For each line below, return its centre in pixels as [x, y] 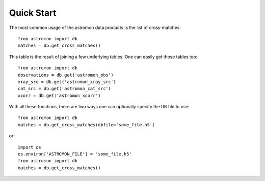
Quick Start [33, 13]
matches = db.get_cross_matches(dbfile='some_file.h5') [86, 125]
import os [29, 147]
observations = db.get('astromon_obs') [66, 75]
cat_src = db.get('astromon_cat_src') [65, 89]
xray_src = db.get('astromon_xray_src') [67, 82]
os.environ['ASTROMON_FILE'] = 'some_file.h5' [75, 154]
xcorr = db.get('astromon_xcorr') [59, 95]
